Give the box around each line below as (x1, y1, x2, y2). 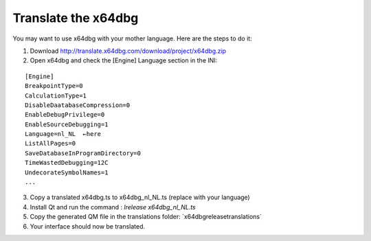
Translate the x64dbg (12, 10, 139, 25)
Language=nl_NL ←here (25, 130, 102, 138)
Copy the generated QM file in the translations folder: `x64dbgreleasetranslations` (30, 213, 262, 221)
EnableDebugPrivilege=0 (25, 111, 105, 119)
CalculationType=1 (25, 91, 87, 100)
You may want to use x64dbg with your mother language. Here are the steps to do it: (12, 34, 252, 43)
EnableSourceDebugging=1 (25, 120, 109, 128)
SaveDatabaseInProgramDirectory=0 (25, 149, 141, 157)
